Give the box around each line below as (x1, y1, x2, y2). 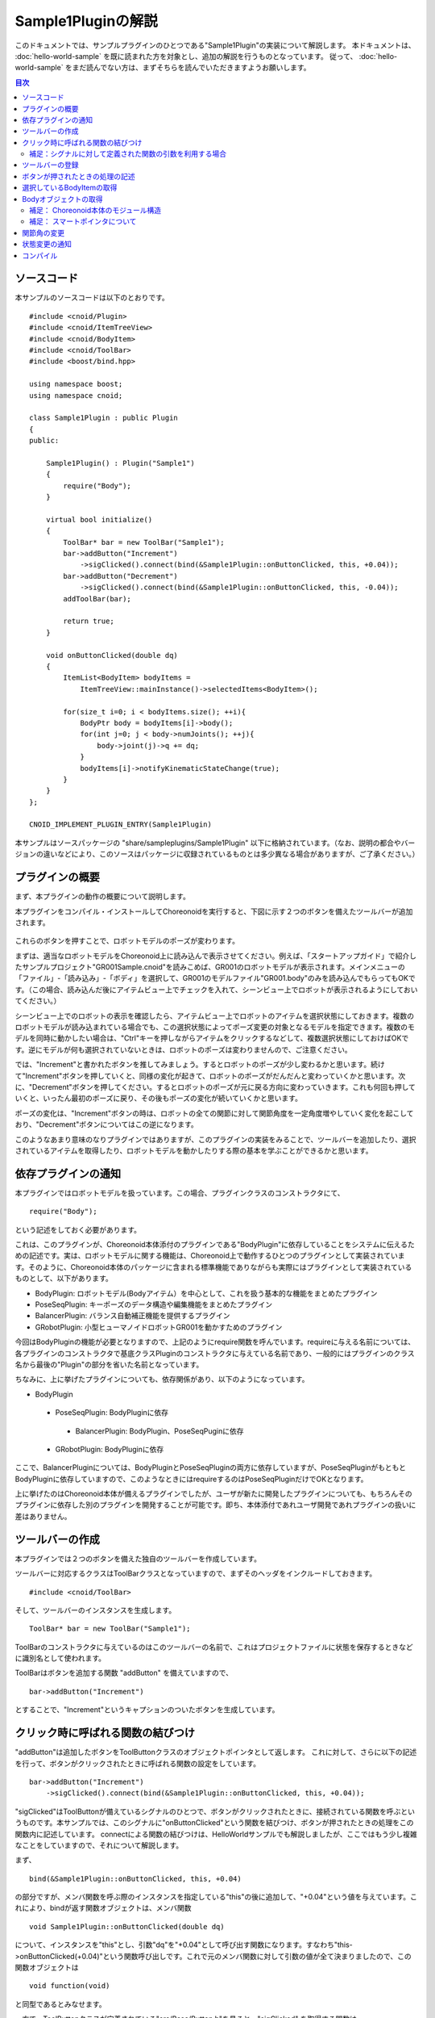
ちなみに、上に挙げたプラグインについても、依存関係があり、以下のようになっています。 (14, 1375, 309, 1384)
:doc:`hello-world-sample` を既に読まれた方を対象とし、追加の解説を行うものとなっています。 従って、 (14, 51, 358, 61)
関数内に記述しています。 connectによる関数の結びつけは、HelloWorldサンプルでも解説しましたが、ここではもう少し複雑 (14, 1829, 418, 1839)
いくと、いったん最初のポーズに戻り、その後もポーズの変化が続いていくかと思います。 (14, 1094, 302, 1103)
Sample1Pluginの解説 (14, 12, 159, 30)
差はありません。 (14, 1511, 72, 1521)
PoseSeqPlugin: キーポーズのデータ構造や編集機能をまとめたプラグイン (35, 1300, 273, 1309)
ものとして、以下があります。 (14, 1274, 113, 1283)
